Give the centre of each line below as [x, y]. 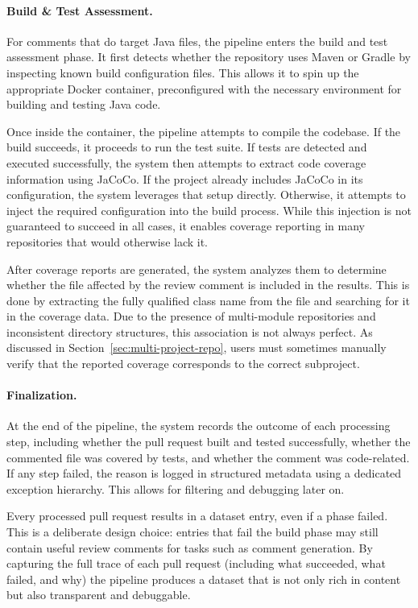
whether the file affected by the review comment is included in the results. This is [208, 285]
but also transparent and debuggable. [99, 595]
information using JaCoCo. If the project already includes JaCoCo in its [185, 178]
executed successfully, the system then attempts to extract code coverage [186, 162]
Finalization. [42, 395]
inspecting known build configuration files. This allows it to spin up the [183, 72]
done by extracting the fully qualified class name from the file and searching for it [208, 300]
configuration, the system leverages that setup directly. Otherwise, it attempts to [206, 194]
